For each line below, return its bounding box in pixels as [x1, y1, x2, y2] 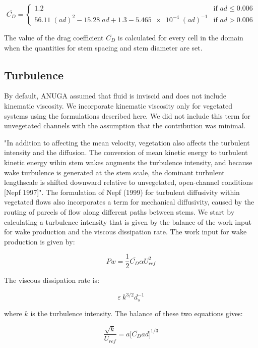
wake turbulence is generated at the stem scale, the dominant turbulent [4, 167, 225, 177]
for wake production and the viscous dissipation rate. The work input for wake [4, 226, 247, 237]
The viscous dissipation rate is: [4, 275, 100, 285]
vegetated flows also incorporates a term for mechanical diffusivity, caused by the [4, 196, 254, 207]
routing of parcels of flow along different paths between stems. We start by [4, 206, 235, 217]
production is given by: [4, 236, 75, 246]
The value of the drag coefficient [4, 32, 104, 42]
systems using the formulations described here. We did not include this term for [4, 110, 250, 121]
